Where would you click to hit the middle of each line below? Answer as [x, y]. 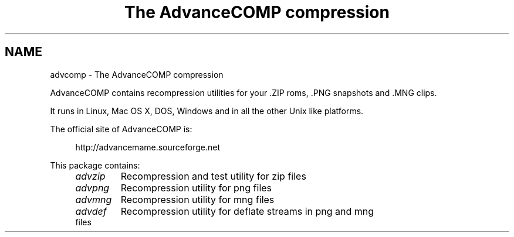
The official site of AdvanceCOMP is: [121, 129]
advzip [90, 176]
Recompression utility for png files [196, 188]
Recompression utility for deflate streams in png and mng [247, 211]
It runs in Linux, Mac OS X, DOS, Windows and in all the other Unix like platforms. [207, 111]
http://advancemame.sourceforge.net [148, 147]
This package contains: [95, 165]
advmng [94, 199]
